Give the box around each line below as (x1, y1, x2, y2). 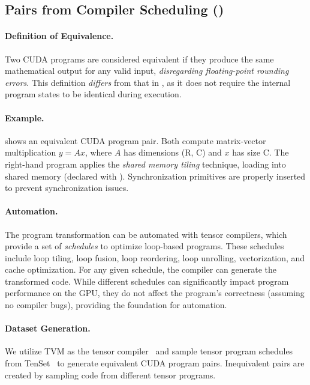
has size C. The (232, 146, 289, 159)
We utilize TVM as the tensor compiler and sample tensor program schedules (5, 345, 293, 357)
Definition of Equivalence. (5, 29, 114, 42)
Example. (5, 111, 44, 124)
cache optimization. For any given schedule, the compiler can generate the (5, 263, 277, 276)
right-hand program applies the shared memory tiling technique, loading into (5, 157, 286, 170)
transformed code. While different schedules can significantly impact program (5, 274, 289, 287)
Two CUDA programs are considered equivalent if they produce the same (5, 52, 274, 65)
